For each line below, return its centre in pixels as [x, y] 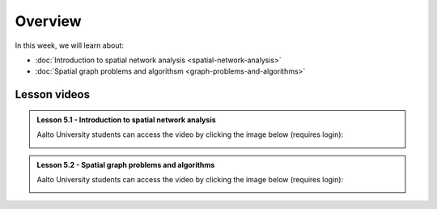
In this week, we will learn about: [70, 45]
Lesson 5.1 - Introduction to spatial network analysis [126, 119]
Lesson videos [53, 94]
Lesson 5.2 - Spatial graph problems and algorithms [126, 164]
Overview [48, 21]
